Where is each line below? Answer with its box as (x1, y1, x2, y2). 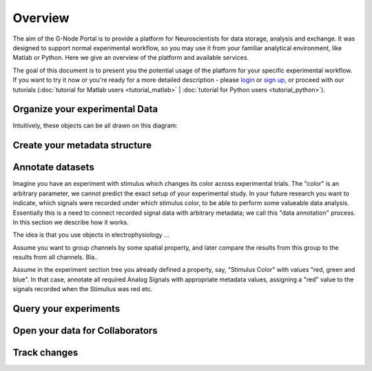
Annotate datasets (12, 162, 94, 173)
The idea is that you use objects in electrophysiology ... (12, 231, 169, 239)
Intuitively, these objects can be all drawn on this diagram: (12, 121, 178, 130)
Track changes (12, 347, 79, 359)
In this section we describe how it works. (12, 218, 129, 226)
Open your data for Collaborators (12, 325, 158, 337)
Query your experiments (12, 303, 121, 315)
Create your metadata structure (12, 140, 152, 151)
